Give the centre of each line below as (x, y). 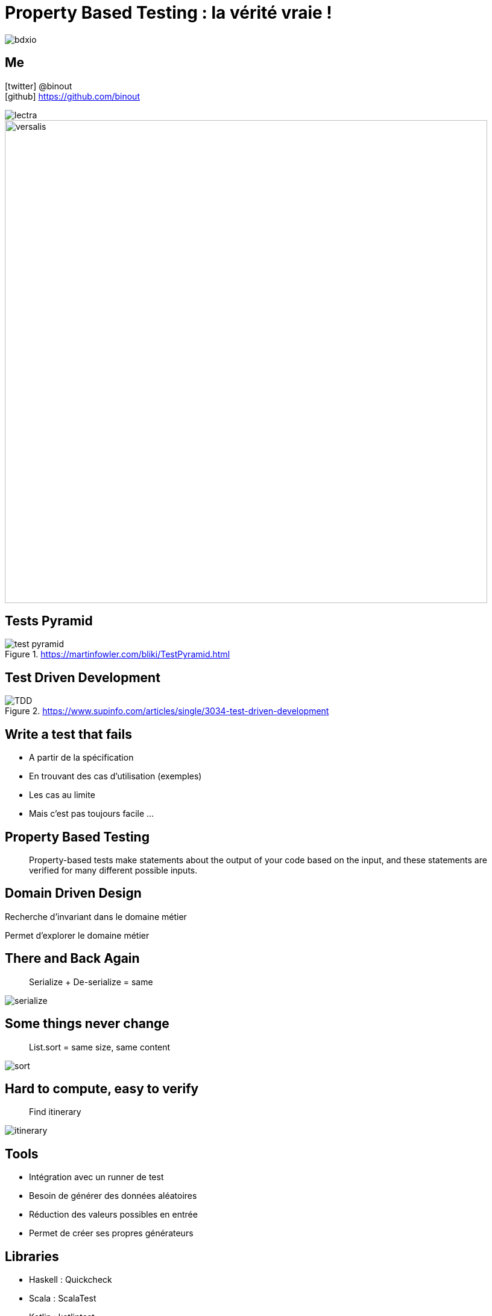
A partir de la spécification (81, 758)
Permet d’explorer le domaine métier (77, 935)
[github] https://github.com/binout (72, 96)
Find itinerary (55, 1112)
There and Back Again (72, 959)
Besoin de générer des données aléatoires (113, 1196)
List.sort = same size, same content (100, 1047)
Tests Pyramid (49, 621)
